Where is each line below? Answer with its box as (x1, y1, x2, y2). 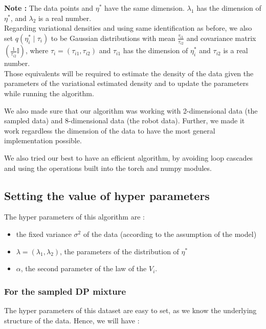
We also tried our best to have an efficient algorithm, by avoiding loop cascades (4, 152, 253, 163)
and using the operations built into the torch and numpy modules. (4, 162, 212, 173)
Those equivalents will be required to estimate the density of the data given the (4, 68, 254, 78)
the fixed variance (16, 228, 72, 239)
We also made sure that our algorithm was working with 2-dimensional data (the (4, 105, 258, 116)
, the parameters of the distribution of (60, 246, 179, 256)
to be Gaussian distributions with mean (51, 32, 175, 43)
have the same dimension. (104, 3, 185, 13)
